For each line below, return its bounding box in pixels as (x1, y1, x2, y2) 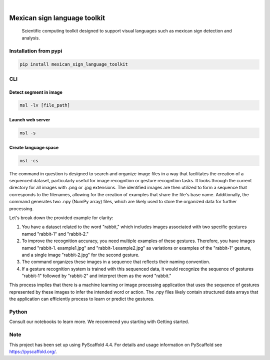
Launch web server (9, 117, 50, 123)
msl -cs (19, 158, 38, 163)
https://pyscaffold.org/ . (9, 349, 57, 355)
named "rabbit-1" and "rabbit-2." (21, 231, 89, 237)
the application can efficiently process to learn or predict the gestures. (9, 296, 154, 302)
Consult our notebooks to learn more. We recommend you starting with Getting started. (9, 319, 189, 325)
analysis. (21, 35, 40, 41)
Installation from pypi (9, 47, 62, 54)
